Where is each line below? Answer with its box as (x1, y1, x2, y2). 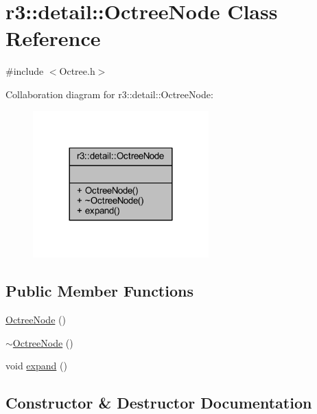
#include (5, 64, 44, 78)
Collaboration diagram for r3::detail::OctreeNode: (5, 87, 213, 101)
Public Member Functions (5, 280, 193, 301)
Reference (5, 24, 101, 52)
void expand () (5, 358, 67, 373)
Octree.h (59, 64, 95, 78)
